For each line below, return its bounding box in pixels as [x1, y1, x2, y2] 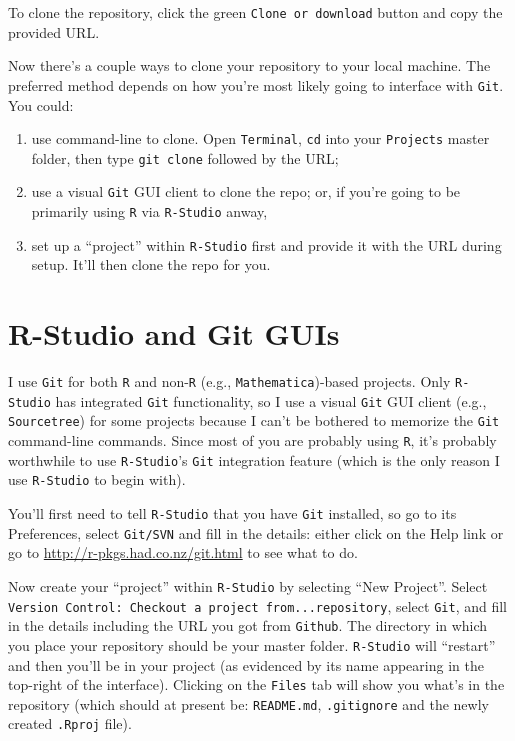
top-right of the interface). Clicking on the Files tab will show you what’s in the [8, 674, 505, 695]
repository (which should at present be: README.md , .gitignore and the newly [8, 693, 489, 714]
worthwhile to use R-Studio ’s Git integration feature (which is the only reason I [8, 449, 500, 470]
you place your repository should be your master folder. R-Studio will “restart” [8, 634, 496, 655]
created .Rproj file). [8, 713, 132, 734]
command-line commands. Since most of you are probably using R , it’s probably [8, 430, 497, 451]
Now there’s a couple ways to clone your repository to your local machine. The [8, 55, 491, 76]
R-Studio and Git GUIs [8, 313, 340, 354]
